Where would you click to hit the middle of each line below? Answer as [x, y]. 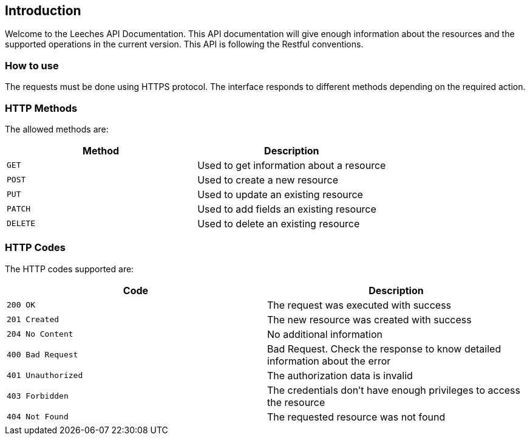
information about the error [329, 361]
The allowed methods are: [57, 129]
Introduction [43, 11]
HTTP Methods [41, 108]
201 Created [33, 320]
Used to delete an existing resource [279, 223]
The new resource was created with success [369, 319]
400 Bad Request [42, 355]
